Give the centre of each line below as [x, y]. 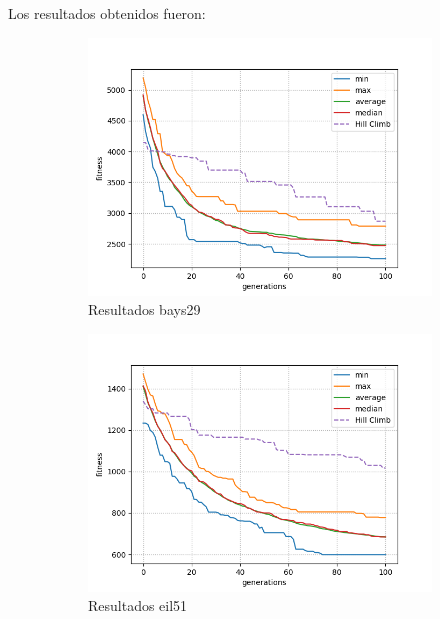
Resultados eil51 [138, 605]
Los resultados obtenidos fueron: [107, 13]
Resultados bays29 [144, 309]
